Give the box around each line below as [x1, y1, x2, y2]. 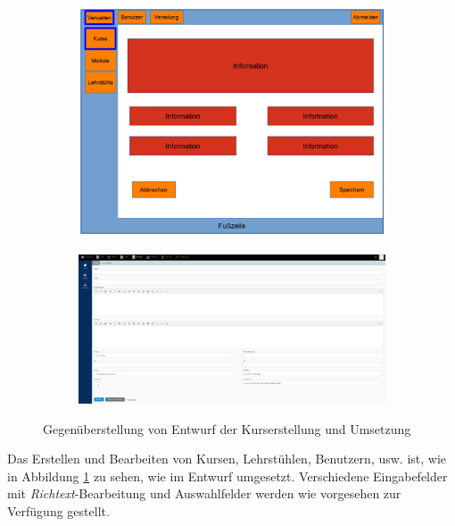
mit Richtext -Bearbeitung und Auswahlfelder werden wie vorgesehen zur [7, 484, 401, 503]
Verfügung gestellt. [7, 502, 110, 521]
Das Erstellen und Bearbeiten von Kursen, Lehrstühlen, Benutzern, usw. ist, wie [7, 449, 447, 468]
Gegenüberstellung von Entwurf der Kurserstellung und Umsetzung [43, 419, 411, 438]
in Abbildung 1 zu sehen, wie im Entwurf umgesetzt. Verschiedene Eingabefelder [7, 466, 448, 485]
